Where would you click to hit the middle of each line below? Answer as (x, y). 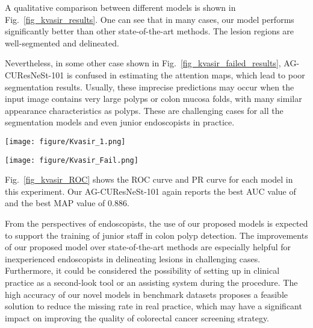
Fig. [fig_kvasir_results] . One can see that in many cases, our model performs (150, 19)
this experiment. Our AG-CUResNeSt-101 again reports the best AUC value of (150, 191)
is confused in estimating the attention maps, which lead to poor (186, 74)
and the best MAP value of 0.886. (67, 203)
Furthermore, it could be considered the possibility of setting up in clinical (142, 270)
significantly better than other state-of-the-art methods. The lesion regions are (150, 31)
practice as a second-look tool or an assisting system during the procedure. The (151, 282)
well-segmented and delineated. (62, 43)
